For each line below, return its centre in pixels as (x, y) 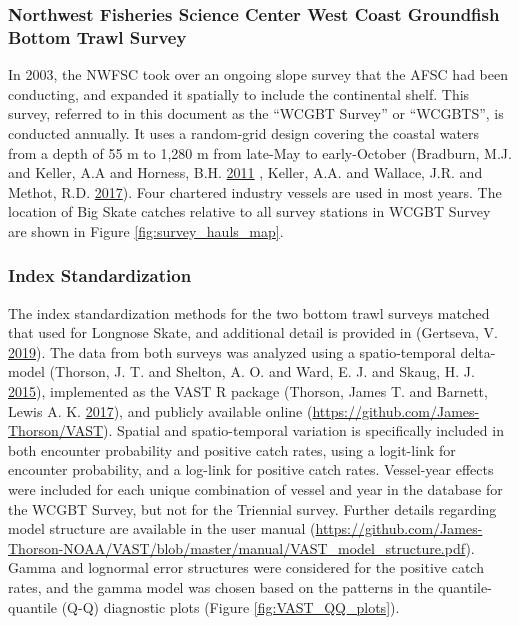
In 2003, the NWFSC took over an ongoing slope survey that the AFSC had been (258, 74)
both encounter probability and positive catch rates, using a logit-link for (232, 449)
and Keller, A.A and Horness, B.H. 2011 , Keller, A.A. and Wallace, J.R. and (245, 172)
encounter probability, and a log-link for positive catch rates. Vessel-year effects (251, 469)
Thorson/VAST (56, 430)
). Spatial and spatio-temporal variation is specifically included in (303, 430)
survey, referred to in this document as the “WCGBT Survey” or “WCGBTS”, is (256, 113)
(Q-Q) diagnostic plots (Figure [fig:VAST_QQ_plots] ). (230, 606)
